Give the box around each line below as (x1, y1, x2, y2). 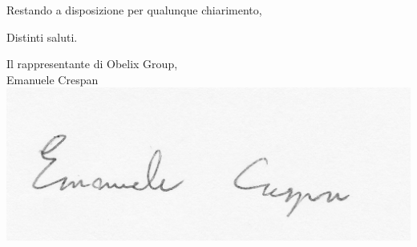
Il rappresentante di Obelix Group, (6, 55, 178, 72)
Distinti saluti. (6, 28, 78, 45)
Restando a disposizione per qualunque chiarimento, (6, 2, 262, 18)
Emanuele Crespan (6, 71, 99, 87)
